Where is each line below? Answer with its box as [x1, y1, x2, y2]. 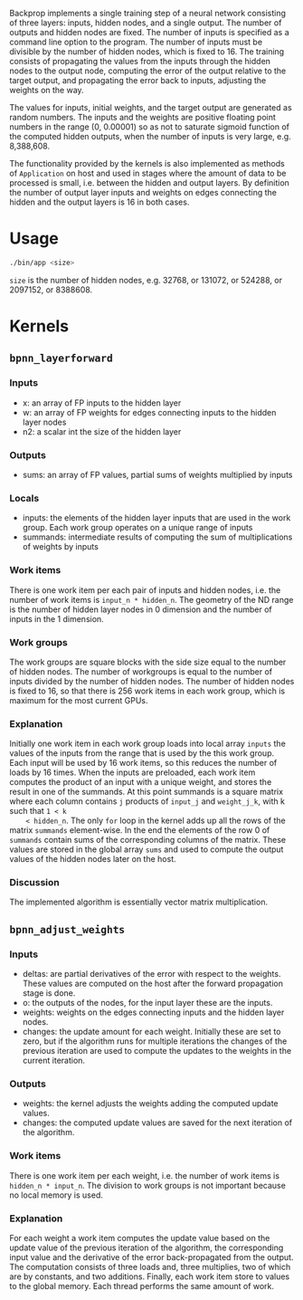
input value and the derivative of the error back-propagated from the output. [9, 1252, 294, 1263]
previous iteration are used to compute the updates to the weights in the [22, 1046, 292, 1056]
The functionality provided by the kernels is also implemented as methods [9, 158, 285, 168]
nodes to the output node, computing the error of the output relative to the [9, 65, 287, 76]
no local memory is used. [9, 1190, 104, 1200]
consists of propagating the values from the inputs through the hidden [9, 56, 271, 66]
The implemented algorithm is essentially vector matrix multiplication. [9, 896, 269, 908]
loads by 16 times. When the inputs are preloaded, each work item [9, 767, 256, 778]
